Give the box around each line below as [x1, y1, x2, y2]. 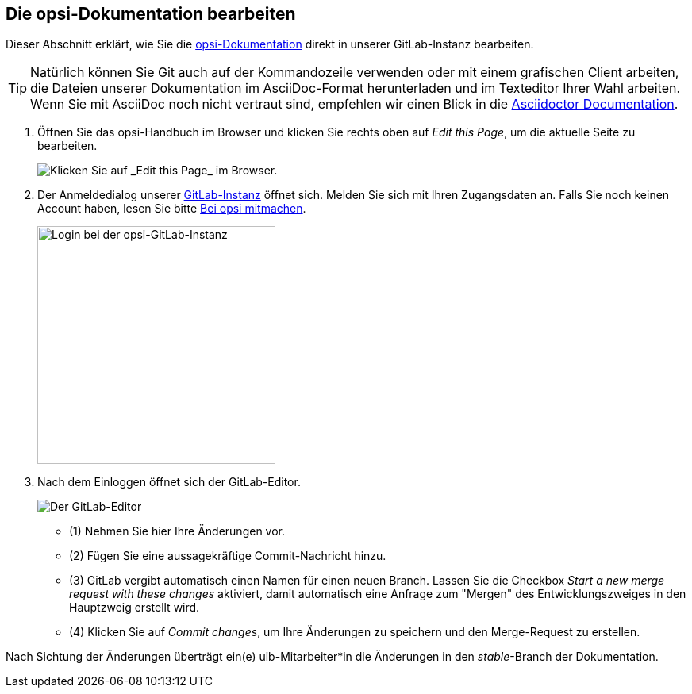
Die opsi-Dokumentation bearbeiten [6, 4, 296, 24]
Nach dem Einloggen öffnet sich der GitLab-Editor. [37, 475, 301, 489]
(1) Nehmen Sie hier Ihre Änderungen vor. [69, 524, 286, 539]
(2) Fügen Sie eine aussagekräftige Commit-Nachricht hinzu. [69, 549, 386, 563]
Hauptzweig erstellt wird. [69, 600, 200, 615]
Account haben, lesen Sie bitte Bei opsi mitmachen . [37, 201, 306, 216]
